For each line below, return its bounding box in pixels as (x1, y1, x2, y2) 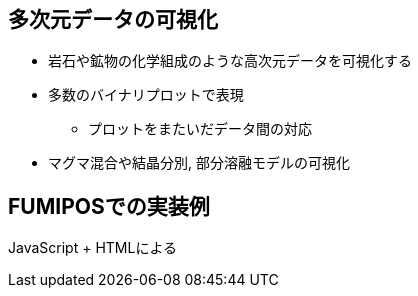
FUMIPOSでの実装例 (8, 193, 210, 219)
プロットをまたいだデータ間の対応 (88, 120, 312, 138)
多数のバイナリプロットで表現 (48, 86, 244, 104)
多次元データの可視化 (8, 7, 218, 32)
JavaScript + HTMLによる (8, 239, 177, 257)
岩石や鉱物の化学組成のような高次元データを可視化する (48, 52, 412, 70)
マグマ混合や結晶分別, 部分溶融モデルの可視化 (48, 154, 350, 172)
